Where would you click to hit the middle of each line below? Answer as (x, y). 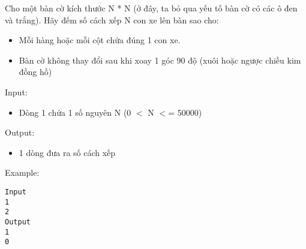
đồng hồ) (35, 72)
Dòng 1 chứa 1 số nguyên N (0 (75, 112)
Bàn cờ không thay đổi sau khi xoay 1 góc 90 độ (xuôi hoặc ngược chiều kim (160, 60)
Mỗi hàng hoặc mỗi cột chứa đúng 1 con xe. (100, 40)
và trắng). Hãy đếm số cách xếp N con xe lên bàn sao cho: (112, 19)
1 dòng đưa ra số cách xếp (67, 152)
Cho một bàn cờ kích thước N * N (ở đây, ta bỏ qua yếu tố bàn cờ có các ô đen (151, 8)
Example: (22, 172)
